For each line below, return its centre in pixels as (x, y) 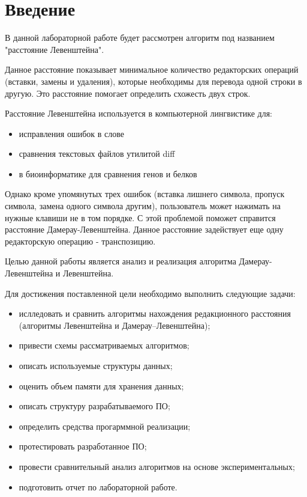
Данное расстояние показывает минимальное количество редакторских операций (152, 69)
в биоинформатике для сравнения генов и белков (108, 173)
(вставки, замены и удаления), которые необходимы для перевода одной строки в (153, 81)
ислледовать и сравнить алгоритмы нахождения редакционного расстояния (155, 313)
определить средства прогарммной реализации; (105, 426)
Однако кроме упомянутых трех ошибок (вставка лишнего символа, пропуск (145, 194)
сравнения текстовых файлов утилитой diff (97, 154)
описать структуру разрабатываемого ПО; (94, 406)
